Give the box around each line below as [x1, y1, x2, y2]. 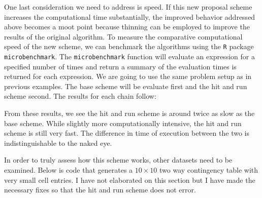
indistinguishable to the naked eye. [4, 137, 112, 148]
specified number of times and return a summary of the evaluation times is [4, 61, 237, 71]
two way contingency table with [159, 165, 258, 175]
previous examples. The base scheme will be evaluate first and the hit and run [4, 81, 247, 91]
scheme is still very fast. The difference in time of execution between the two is [4, 128, 249, 138]
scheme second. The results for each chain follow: [4, 91, 156, 101]
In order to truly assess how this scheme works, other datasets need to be [4, 154, 233, 165]
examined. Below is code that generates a [4, 165, 133, 175]
